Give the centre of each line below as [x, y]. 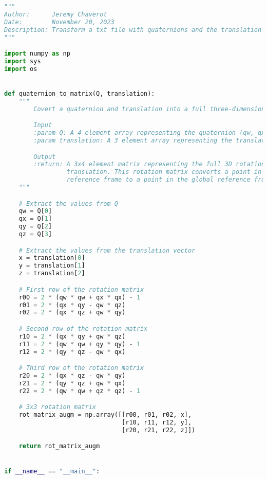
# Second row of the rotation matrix [83, 329]
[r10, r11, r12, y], [157, 422]
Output [45, 157]
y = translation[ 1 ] [52, 266]
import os [21, 69]
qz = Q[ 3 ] [35, 234]
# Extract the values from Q [68, 203]
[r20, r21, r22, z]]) [159, 430]
